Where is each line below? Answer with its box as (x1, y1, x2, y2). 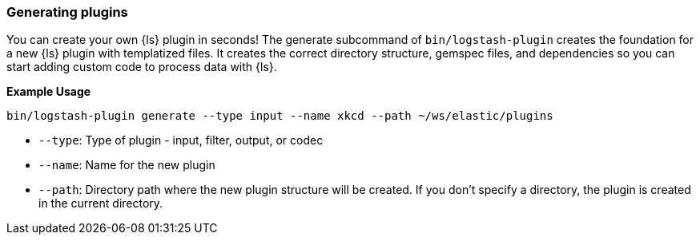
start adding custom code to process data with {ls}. (6, 60, 277, 74)
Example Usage (6, 85, 91, 99)
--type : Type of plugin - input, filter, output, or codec (38, 133, 324, 148)
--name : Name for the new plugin (38, 158, 215, 172)
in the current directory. (38, 196, 163, 211)
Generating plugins (6, 4, 128, 20)
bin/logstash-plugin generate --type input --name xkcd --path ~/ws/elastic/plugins (6, 109, 553, 123)
